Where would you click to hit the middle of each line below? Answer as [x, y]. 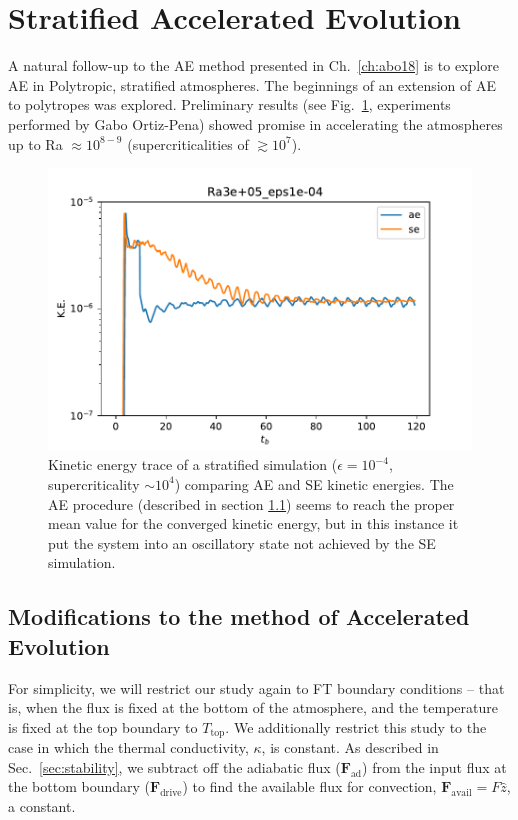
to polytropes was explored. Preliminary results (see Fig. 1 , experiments [229, 104]
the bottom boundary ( [79, 786]
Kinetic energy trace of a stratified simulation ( [193, 464]
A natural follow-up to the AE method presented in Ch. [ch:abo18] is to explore [253, 65]
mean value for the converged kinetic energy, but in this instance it [253, 523]
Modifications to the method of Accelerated [239, 616]
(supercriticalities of [188, 143]
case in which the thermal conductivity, [128, 747]
